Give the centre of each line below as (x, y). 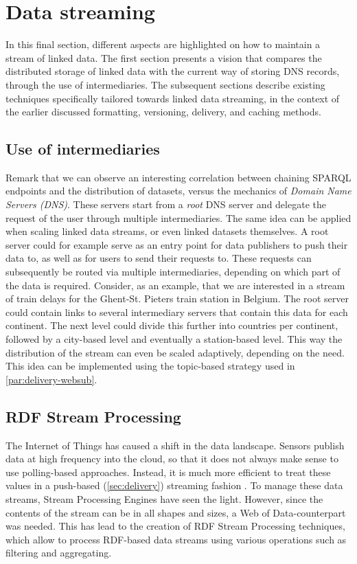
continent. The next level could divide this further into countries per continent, (172, 325)
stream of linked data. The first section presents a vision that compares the (164, 57)
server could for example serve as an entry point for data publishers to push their (177, 244)
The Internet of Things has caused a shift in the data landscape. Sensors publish (175, 445)
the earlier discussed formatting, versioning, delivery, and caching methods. (163, 112)
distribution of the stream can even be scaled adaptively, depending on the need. (175, 352)
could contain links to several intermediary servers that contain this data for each (177, 312)
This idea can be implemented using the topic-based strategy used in (150, 366)
